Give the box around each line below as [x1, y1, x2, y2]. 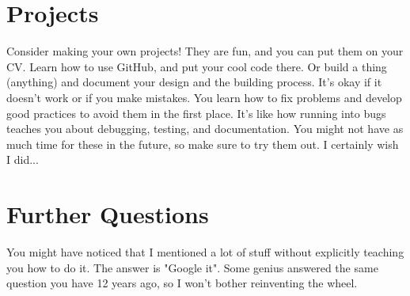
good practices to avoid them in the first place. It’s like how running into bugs [6, 104, 386, 121]
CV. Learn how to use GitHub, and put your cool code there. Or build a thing [6, 58, 387, 74]
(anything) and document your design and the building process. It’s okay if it [6, 74, 382, 90]
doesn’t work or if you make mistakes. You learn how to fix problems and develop [6, 89, 402, 105]
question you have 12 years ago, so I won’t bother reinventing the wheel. [6, 275, 358, 291]
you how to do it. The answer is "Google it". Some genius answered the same [6, 259, 378, 275]
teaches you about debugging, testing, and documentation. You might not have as [6, 120, 404, 137]
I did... [6, 151, 39, 168]
